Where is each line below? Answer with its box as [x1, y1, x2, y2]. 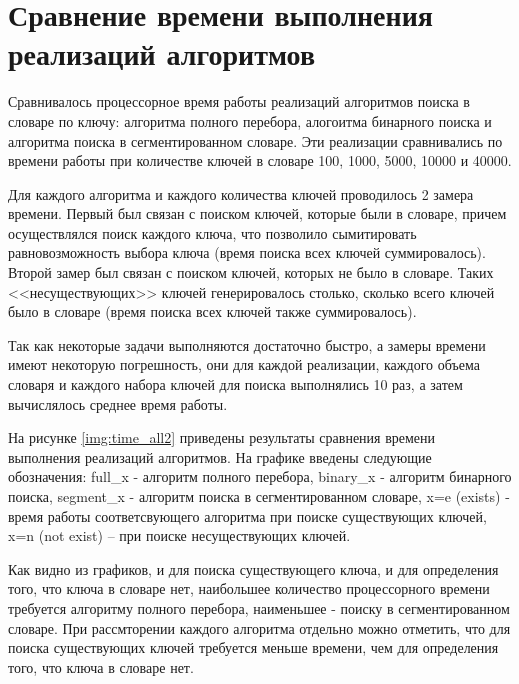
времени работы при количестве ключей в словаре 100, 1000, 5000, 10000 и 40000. [8, 150, 512, 171]
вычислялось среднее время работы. [8, 393, 228, 414]
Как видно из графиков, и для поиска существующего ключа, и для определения [8, 558, 499, 579]
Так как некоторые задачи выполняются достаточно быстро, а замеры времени [8, 334, 486, 355]
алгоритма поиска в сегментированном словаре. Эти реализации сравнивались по [8, 130, 503, 151]
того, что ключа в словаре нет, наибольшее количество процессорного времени [8, 578, 490, 599]
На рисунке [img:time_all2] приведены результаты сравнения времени [8, 427, 436, 448]
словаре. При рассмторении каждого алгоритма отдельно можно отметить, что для [8, 617, 511, 638]
